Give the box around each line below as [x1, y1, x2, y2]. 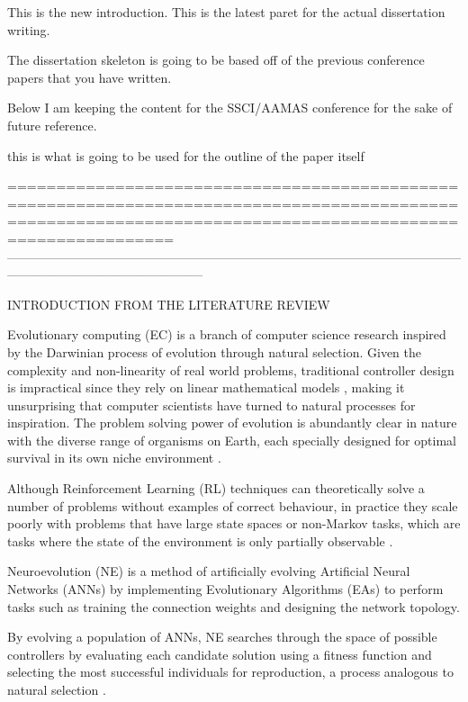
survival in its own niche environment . [7, 448, 221, 467]
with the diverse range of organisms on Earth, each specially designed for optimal [7, 430, 456, 449]
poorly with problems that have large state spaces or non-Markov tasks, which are [7, 514, 461, 533]
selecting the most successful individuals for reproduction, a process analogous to [7, 662, 454, 681]
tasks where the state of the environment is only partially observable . [7, 531, 393, 550]
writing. [7, 20, 50, 39]
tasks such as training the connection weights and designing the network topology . [7, 597, 461, 616]
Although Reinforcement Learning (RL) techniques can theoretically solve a [7, 479, 425, 498]
